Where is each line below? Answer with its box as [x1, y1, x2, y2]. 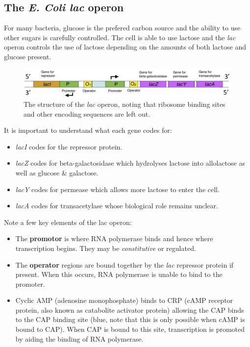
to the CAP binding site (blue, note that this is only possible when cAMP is [15, 314, 245, 324]
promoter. [15, 278, 45, 289]
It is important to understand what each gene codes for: [4, 125, 172, 135]
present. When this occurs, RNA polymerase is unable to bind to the [15, 269, 223, 279]
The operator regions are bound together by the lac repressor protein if [15, 259, 234, 270]
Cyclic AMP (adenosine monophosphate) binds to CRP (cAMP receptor [15, 295, 233, 305]
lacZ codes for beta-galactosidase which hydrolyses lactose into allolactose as [15, 158, 245, 168]
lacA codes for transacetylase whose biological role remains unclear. [15, 200, 218, 211]
